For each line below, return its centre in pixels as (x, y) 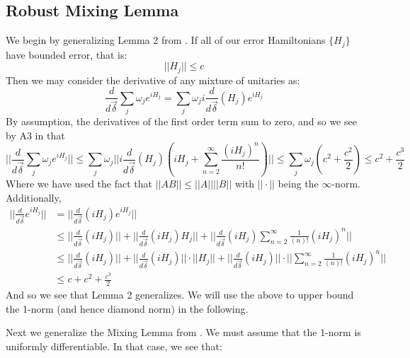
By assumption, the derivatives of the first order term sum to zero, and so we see (181, 121)
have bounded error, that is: (67, 54)
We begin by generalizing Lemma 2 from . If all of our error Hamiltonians (166, 40)
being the (298, 184)
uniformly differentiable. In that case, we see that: (114, 346)
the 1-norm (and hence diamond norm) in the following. (127, 308)
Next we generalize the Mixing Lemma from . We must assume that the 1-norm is (183, 332)
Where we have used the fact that (79, 184)
